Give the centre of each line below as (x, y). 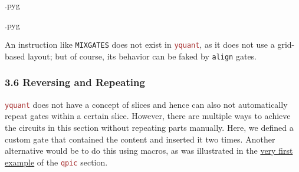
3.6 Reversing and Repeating (75, 82)
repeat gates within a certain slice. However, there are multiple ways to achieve (148, 116)
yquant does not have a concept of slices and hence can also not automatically (146, 104)
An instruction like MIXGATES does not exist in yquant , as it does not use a (140, 44)
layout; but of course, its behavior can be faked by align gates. (142, 56)
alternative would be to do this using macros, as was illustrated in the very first (149, 150)
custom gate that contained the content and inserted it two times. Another (140, 139)
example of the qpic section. (56, 162)
